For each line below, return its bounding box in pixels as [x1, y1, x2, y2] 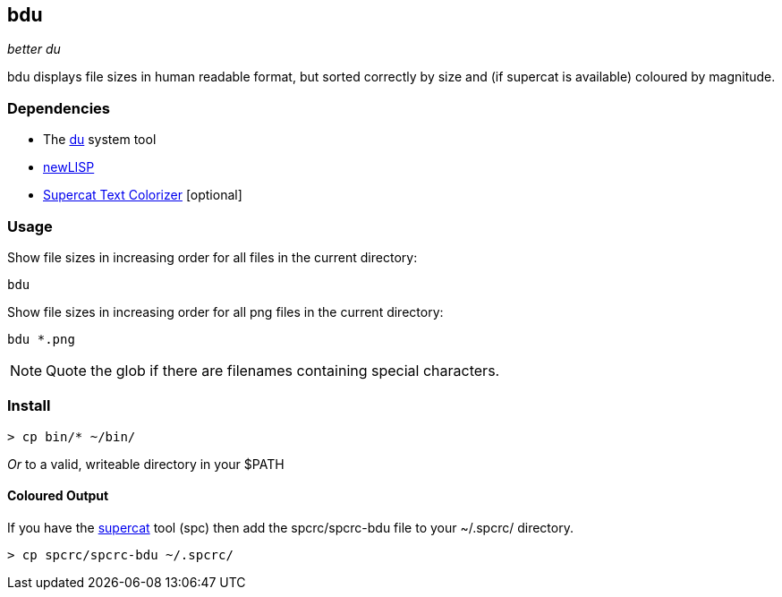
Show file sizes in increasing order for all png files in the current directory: [7, 303, 444, 320]
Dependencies [7, 98, 111, 117]
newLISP [43, 159, 95, 175]
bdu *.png [7, 331, 75, 346]
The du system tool [43, 132, 157, 148]
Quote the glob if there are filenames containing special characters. [46, 361, 500, 380]
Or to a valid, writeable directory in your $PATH [7, 456, 285, 472]
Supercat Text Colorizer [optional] [43, 187, 242, 203]
